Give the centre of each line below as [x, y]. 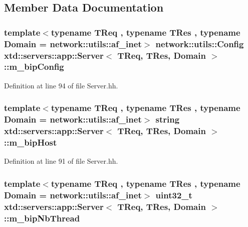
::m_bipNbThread [42, 218]
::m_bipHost [31, 142]
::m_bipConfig [34, 67]
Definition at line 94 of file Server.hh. [61, 85]
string [168, 119]
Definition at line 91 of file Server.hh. [61, 161]
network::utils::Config [200, 43]
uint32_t [174, 195]
